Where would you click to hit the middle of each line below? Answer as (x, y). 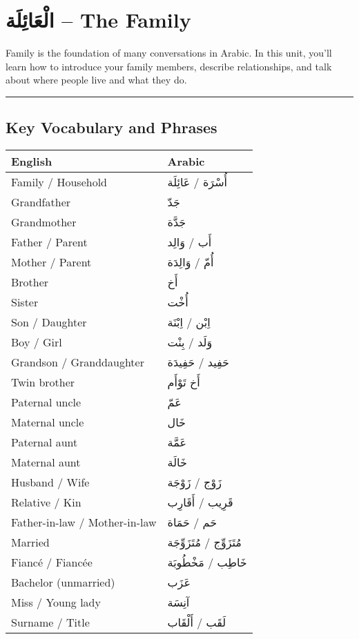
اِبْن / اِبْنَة (189, 322)
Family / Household (59, 182)
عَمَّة (177, 442)
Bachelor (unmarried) (63, 582)
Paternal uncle (46, 402)
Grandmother (44, 222)
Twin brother (43, 382)
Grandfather (41, 202)
